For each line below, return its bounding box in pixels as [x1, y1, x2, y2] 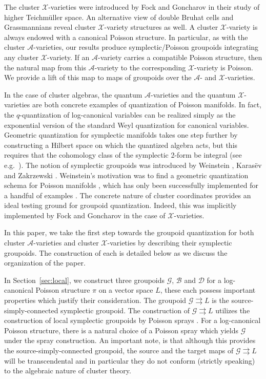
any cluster [4, 51, 39, 62]
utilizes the [215, 305, 250, 315]
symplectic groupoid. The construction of [60, 305, 190, 315]
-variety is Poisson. [194, 62, 253, 72]
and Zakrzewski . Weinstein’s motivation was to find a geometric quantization [4, 169, 249, 180]
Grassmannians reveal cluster [4, 22, 96, 32]
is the [212, 295, 229, 306]
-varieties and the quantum [151, 89, 236, 100]
